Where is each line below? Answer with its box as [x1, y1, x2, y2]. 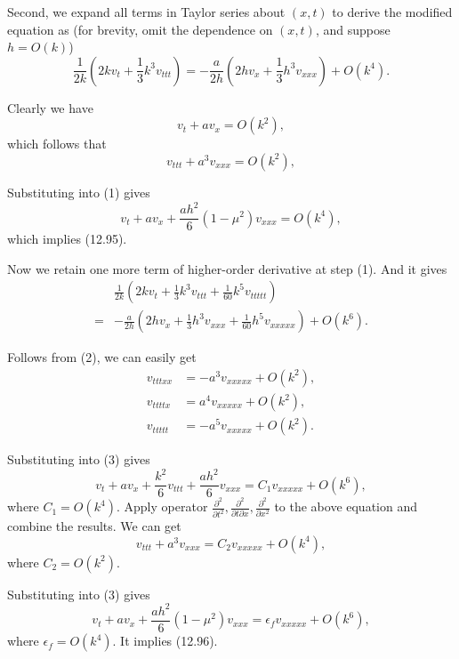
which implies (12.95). [7, 229, 127, 248]
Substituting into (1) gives [7, 182, 150, 201]
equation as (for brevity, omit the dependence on [7, 20, 273, 38]
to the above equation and [274, 497, 418, 516]
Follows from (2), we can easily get [7, 348, 197, 366]
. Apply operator [116, 497, 208, 516]
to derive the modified [332, 3, 453, 20]
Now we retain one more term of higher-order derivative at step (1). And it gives [7, 259, 447, 277]
